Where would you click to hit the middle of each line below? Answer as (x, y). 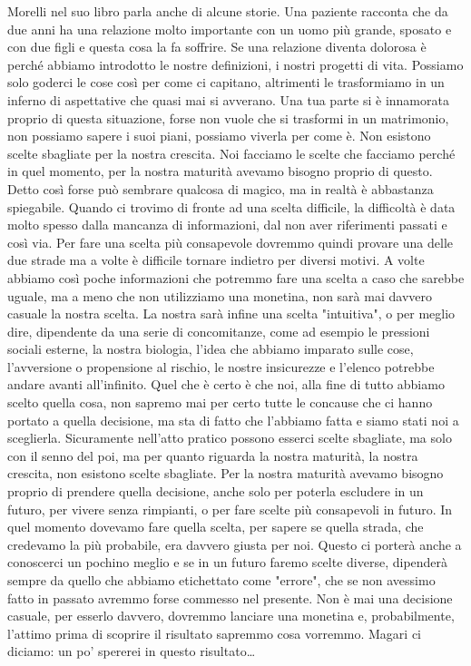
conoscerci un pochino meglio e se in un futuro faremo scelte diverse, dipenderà (228, 562)
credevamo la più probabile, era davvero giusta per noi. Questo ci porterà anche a (235, 544)
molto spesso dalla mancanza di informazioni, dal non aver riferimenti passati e (227, 225)
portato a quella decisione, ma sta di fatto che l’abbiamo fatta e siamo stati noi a (233, 420)
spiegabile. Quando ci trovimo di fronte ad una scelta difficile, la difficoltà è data (231, 206)
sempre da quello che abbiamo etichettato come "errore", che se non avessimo (221, 580)
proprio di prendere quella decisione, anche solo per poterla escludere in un (216, 491)
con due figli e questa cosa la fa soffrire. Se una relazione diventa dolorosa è (217, 47)
